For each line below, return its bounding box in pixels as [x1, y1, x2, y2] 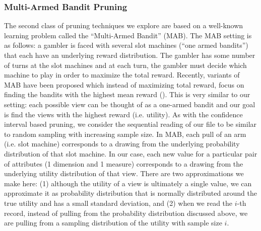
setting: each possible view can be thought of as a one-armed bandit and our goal [4, 99, 255, 109]
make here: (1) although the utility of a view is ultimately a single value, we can [4, 178, 252, 188]
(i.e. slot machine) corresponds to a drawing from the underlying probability [4, 138, 240, 149]
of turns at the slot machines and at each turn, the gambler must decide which [4, 59, 247, 70]
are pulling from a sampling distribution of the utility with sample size [4, 217, 222, 228]
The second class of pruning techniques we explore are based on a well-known [4, 20, 243, 31]
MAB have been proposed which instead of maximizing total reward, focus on [4, 79, 244, 90]
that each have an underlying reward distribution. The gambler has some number [4, 50, 255, 60]
